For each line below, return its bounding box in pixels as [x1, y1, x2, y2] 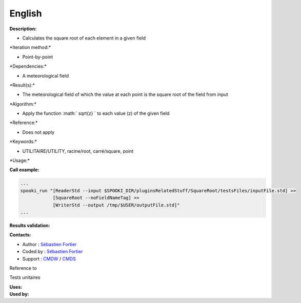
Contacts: [9, 232, 31, 238]
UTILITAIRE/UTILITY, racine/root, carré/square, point [22, 148, 134, 154]
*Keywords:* [9, 138, 37, 145]
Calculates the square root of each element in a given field [22, 35, 146, 41]
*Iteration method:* [9, 44, 51, 51]
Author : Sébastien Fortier [22, 241, 77, 247]
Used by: [9, 291, 29, 297]
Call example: [9, 167, 39, 173]
